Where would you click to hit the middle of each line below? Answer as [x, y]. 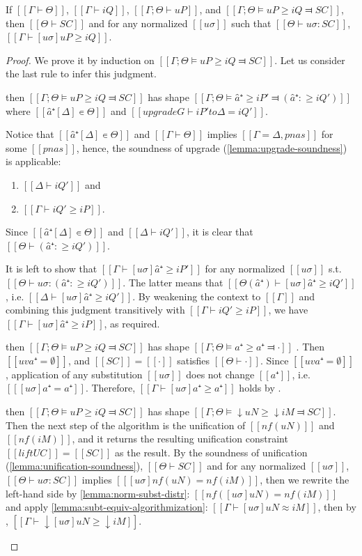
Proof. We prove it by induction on [80, 60]
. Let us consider [310, 60]
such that [251, 23]
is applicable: [33, 161]
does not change [220, 374]
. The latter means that [173, 282]
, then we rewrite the [305, 480]
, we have [288, 310]
